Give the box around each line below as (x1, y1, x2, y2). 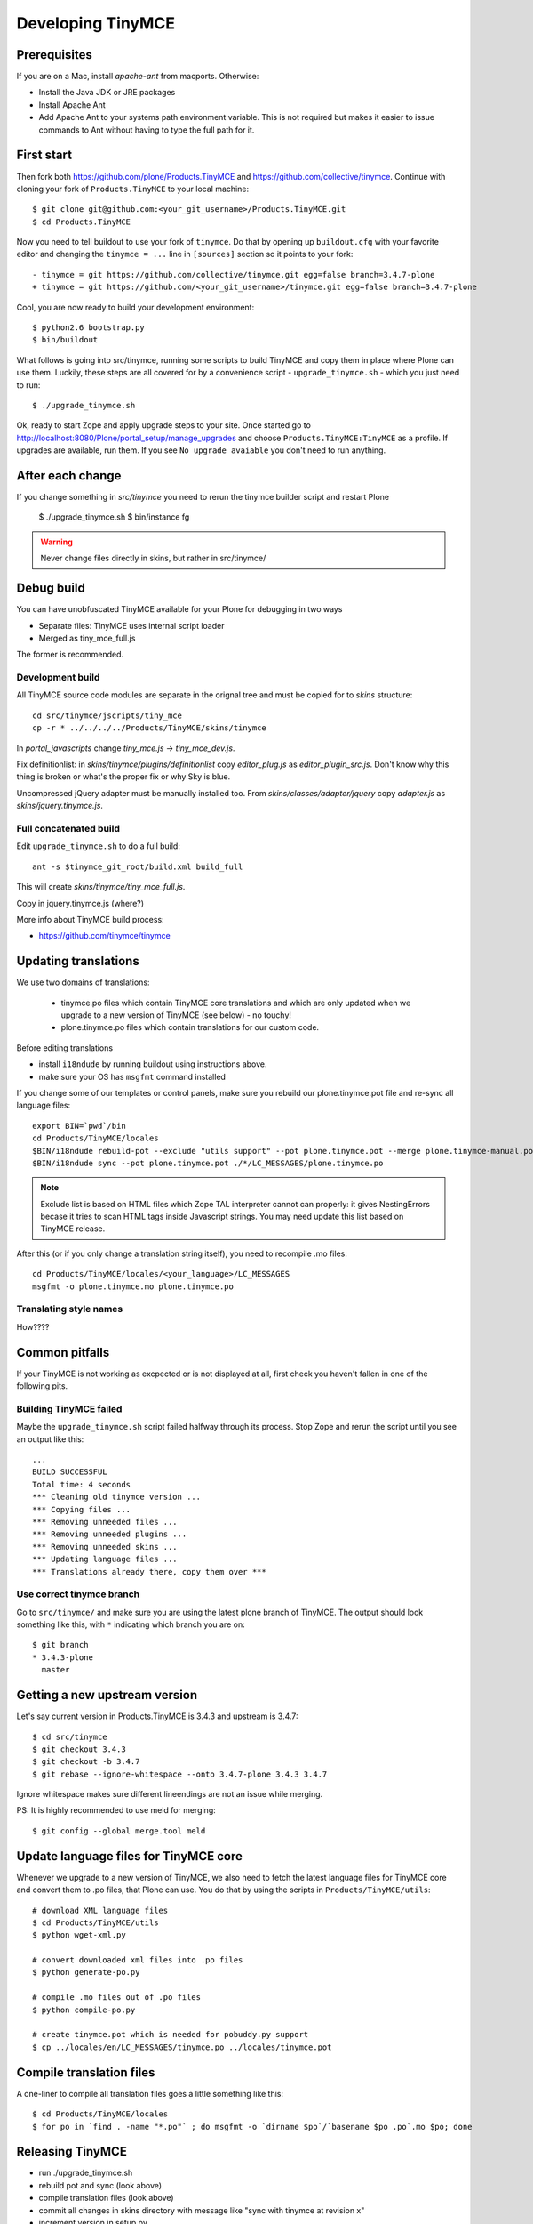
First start (16, 148, 73, 163)
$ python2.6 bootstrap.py (32, 323, 146, 333)
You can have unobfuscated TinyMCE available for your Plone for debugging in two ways (16, 604, 343, 615)
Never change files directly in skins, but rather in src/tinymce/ (40, 552, 266, 564)
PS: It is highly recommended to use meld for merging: (16, 1805, 217, 1816)
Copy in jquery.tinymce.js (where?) (16, 898, 145, 908)
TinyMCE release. (40, 1223, 106, 1234)
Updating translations (16, 954, 139, 969)
